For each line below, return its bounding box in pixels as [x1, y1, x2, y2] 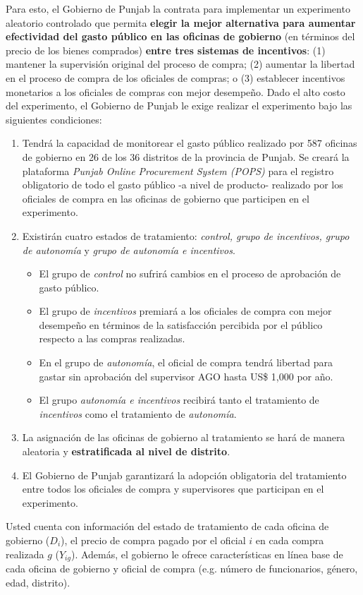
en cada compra [255, 533, 324, 547]
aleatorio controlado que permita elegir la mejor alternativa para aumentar [6, 15, 356, 30]
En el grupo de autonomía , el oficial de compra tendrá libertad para [39, 355, 333, 370]
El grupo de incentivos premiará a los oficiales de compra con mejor [39, 303, 332, 318]
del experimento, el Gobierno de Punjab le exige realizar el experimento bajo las [6, 98, 352, 113]
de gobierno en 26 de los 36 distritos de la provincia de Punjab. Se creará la [22, 149, 350, 164]
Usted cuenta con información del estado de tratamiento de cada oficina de [6, 519, 329, 534]
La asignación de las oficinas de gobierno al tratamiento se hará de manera [22, 430, 345, 445]
